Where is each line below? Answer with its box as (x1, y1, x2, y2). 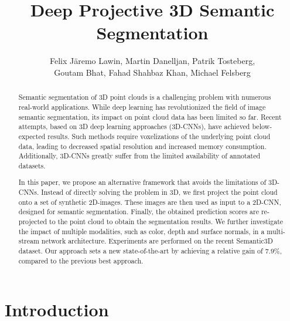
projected (18, 217, 47, 227)
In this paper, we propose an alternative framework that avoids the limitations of (18, 177, 267, 187)
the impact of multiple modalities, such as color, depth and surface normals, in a (18, 226, 265, 236)
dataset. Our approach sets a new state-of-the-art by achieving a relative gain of (18, 246, 263, 256)
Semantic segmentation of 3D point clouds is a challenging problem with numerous (18, 92, 271, 102)
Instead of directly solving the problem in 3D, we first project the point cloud (41, 187, 278, 197)
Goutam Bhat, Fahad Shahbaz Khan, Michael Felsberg (54, 66, 251, 78)
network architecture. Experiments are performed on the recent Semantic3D (41, 236, 273, 246)
